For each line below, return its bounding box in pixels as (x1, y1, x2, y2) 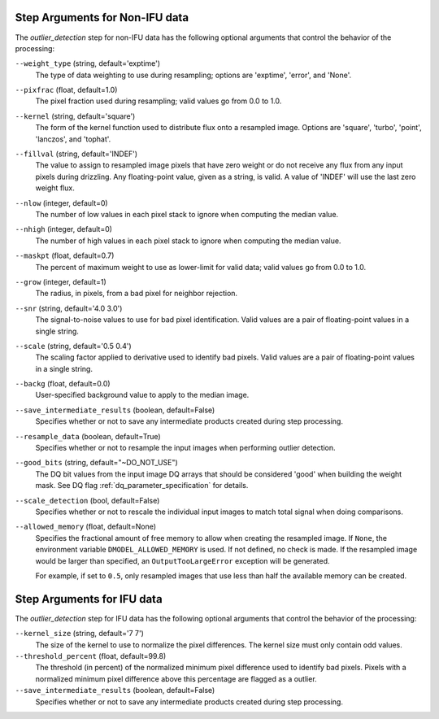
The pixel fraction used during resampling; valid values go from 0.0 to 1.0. (35, 96, 282, 106)
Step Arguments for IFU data (15, 592, 163, 606)
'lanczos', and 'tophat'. (35, 134, 111, 144)
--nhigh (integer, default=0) (15, 224, 113, 234)
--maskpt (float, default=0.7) (15, 251, 115, 260)
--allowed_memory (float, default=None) (15, 521, 157, 532)
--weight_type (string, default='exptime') (15, 59, 161, 68)
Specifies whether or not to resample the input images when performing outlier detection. (35, 443, 337, 453)
